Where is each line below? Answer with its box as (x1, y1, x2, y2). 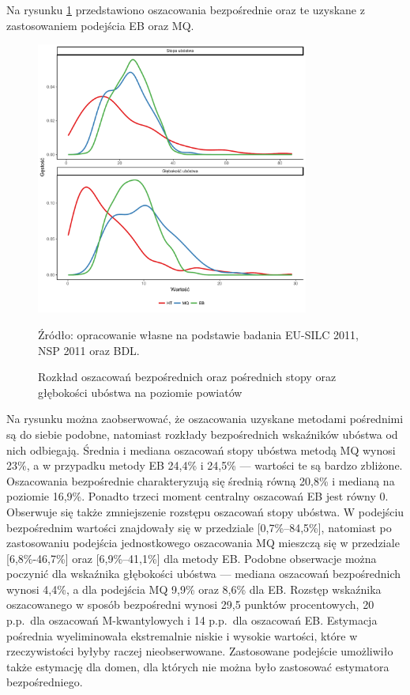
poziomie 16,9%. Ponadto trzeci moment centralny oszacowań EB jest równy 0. (6, 488, 389, 504)
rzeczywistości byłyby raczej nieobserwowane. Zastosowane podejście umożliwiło (6, 643, 393, 659)
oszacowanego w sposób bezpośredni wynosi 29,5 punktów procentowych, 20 (6, 596, 374, 613)
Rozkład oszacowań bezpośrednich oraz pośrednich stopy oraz (38, 368, 337, 385)
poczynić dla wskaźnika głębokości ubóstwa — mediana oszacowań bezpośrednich (6, 565, 401, 582)
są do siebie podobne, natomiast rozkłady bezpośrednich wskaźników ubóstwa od (6, 425, 398, 442)
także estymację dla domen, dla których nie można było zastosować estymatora (6, 658, 389, 674)
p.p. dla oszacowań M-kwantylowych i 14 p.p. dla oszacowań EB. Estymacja (6, 612, 378, 629)
